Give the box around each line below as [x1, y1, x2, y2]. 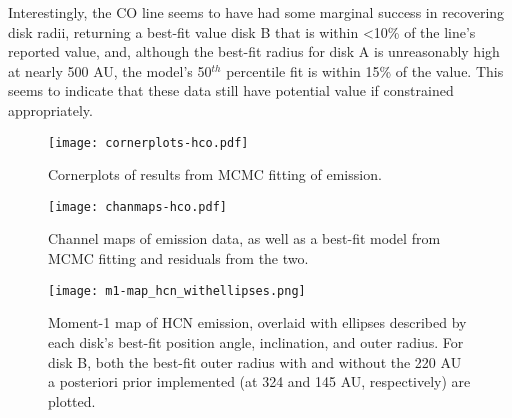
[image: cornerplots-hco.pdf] [48, 135, 249, 150]
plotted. [48, 390, 96, 411]
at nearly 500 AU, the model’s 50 [8, 60, 212, 81]
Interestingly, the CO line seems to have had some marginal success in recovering [8, 2, 505, 22]
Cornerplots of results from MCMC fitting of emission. [48, 164, 382, 185]
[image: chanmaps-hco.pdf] [48, 199, 227, 214]
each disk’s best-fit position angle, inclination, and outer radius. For [48, 331, 464, 352]
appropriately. [8, 99, 93, 120]
